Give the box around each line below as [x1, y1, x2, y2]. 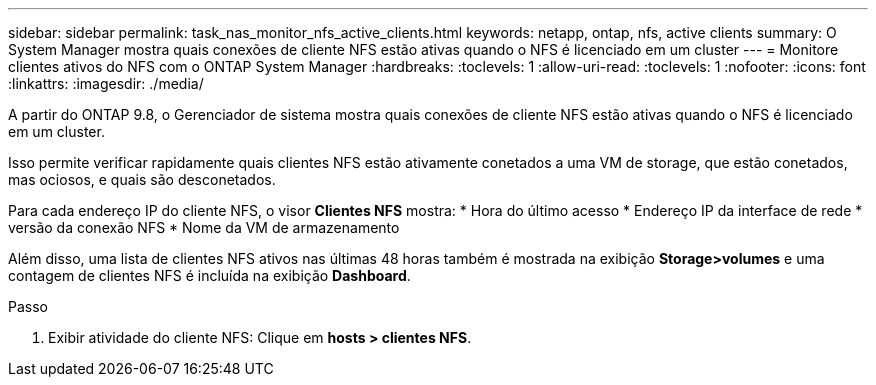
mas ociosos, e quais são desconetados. [8, 171, 276, 188]
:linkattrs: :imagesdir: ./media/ [8, 75, 204, 92]
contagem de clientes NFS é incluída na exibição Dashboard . [8, 267, 411, 284]
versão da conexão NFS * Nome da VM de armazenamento [8, 219, 400, 236]
